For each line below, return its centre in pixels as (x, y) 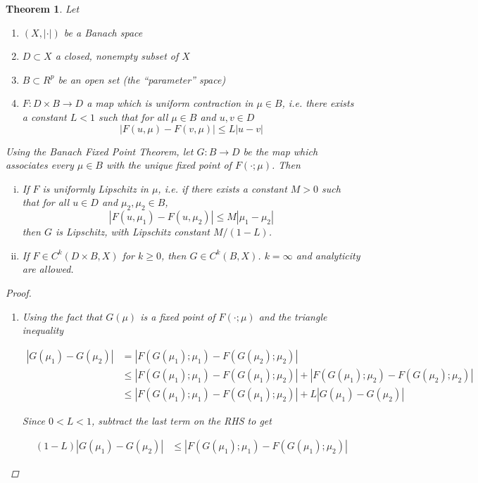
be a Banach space (103, 32)
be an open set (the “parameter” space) (142, 79)
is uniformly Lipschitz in (95, 188)
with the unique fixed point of (169, 165)
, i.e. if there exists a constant (222, 188)
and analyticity (328, 255)
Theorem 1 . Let (43, 8)
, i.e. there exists (318, 103)
